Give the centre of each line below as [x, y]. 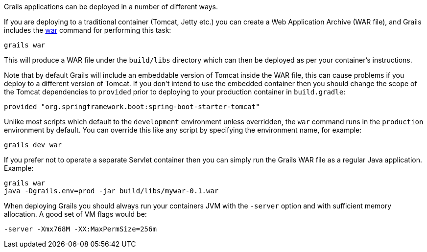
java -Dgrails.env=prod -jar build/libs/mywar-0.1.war [111, 191]
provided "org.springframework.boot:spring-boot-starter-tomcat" [132, 107]
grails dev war [33, 145]
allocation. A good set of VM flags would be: [75, 214]
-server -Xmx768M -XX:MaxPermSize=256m [80, 229]
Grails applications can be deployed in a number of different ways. [111, 7]
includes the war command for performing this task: [88, 30]
